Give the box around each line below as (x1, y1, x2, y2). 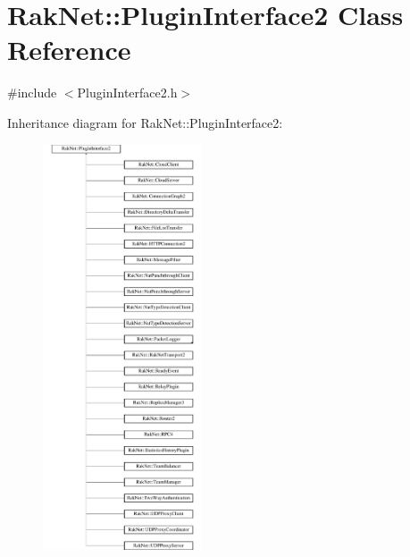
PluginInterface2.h (77, 83, 178, 102)
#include (7, 83, 57, 102)
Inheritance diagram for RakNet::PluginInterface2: (7, 113, 283, 131)
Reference (7, 31, 131, 68)
